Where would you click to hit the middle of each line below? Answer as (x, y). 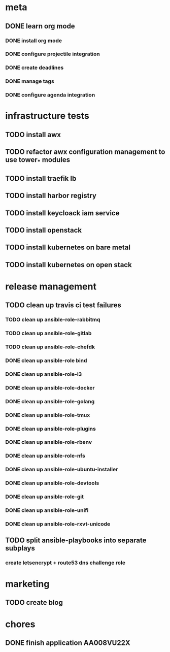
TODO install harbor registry (51, 196)
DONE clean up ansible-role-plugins (51, 429)
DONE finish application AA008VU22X (68, 643)
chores (20, 624)
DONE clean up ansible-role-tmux (48, 415)
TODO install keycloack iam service (62, 213)
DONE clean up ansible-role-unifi (47, 510)
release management (51, 286)
